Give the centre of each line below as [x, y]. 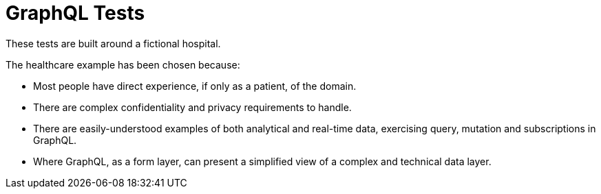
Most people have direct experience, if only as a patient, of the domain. [195, 86]
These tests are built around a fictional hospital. [113, 43]
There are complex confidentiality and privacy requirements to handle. [192, 107]
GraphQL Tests [75, 13]
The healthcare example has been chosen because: [123, 64]
